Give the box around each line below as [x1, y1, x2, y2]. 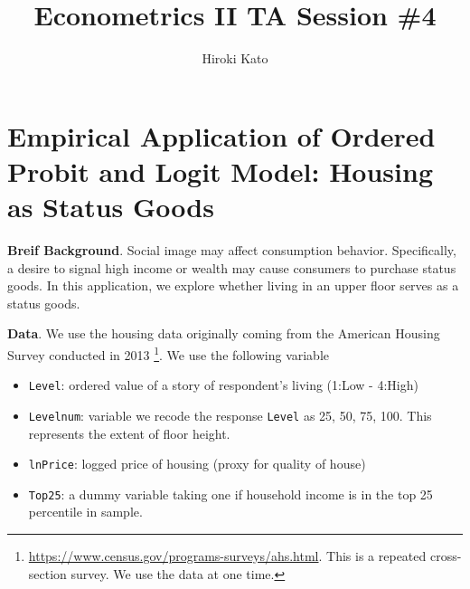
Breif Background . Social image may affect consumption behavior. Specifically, [7, 241, 456, 260]
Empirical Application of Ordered [7, 117, 436, 154]
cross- [429, 546, 462, 565]
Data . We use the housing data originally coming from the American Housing [7, 324, 440, 343]
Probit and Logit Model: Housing [7, 152, 433, 189]
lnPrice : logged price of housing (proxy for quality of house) [28, 454, 366, 473]
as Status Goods [7, 188, 214, 225]
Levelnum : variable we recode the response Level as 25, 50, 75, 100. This [28, 405, 432, 424]
